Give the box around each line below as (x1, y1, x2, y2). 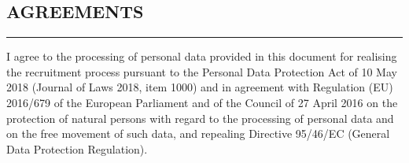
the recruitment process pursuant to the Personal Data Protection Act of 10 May (6, 63, 397, 80)
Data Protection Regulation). (6, 140, 148, 157)
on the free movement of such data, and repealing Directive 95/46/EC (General (6, 125, 390, 142)
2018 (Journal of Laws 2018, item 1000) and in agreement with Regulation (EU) (6, 79, 393, 95)
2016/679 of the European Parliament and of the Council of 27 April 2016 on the (6, 94, 398, 110)
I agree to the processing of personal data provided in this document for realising (6, 48, 397, 65)
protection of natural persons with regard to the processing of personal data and (6, 109, 394, 126)
